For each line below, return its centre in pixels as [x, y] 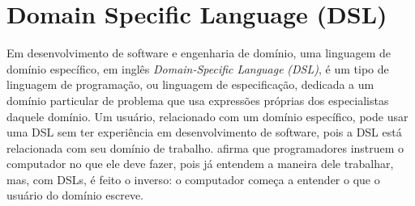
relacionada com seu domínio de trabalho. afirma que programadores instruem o [205, 147]
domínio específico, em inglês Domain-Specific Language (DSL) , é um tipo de [198, 68]
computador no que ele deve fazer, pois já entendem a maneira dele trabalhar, [200, 164]
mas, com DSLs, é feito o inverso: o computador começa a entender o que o [193, 179]
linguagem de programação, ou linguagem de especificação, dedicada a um [190, 84]
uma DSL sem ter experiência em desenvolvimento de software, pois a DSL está [204, 132]
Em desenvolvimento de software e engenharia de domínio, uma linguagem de [199, 53]
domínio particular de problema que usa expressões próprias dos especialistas [198, 100]
